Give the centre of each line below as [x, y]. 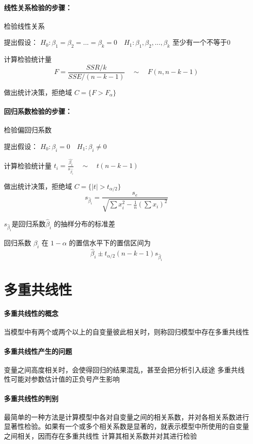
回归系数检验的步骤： [38, 111]
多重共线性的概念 [31, 313]
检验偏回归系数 [28, 130]
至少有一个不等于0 [201, 42]
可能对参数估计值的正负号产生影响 [65, 379]
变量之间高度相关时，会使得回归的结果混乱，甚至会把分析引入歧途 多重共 [121, 369]
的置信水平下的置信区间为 [110, 243]
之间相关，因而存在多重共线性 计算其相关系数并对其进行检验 [100, 435]
